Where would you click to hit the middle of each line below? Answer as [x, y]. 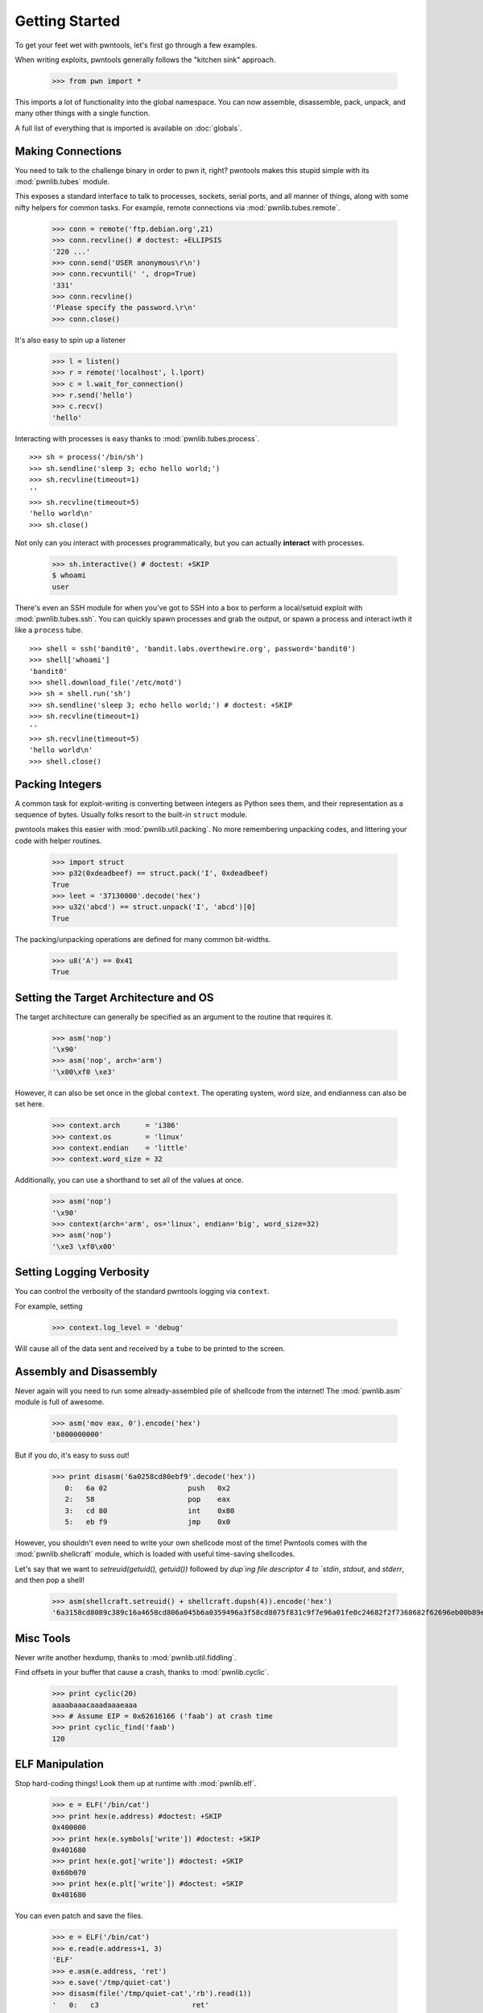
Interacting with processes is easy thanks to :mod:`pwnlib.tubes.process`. [137, 438]
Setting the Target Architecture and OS [114, 997]
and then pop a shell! [50, 1580]
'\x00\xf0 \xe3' [84, 1072]
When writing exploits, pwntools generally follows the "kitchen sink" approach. [145, 60]
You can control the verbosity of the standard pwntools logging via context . [142, 1292]
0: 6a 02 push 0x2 [148, 1488]
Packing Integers [58, 784]
